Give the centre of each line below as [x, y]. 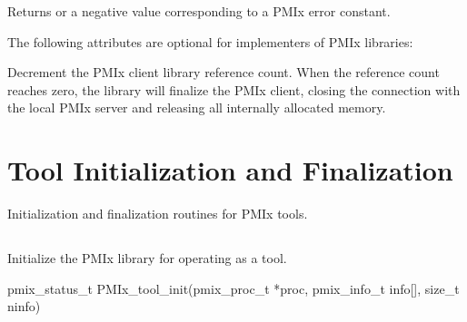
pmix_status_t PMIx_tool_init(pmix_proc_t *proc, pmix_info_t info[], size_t [233, 288]
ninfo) [24, 306]
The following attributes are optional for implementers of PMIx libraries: [210, 41]
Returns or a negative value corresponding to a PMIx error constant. [199, 11]
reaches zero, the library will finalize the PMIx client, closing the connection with [234, 89]
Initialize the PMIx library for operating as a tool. [147, 258]
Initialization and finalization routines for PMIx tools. [158, 214]
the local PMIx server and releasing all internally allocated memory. [197, 107]
